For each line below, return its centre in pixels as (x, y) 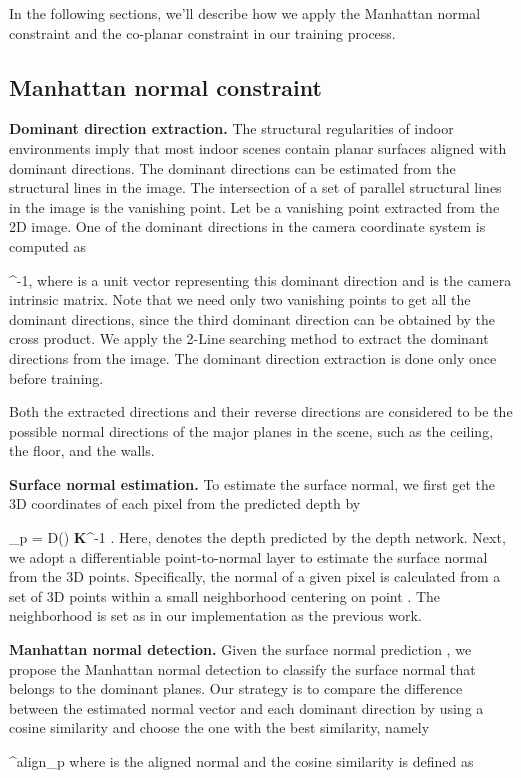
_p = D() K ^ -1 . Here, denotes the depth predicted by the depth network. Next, (257, 537)
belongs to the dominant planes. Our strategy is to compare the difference (236, 688)
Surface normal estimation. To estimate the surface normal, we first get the (252, 483)
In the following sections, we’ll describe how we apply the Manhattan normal (245, 13)
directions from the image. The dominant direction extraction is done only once (253, 357)
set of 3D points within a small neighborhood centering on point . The (225, 595)
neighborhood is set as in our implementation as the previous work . (215, 615)
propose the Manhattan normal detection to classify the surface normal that (242, 668)
